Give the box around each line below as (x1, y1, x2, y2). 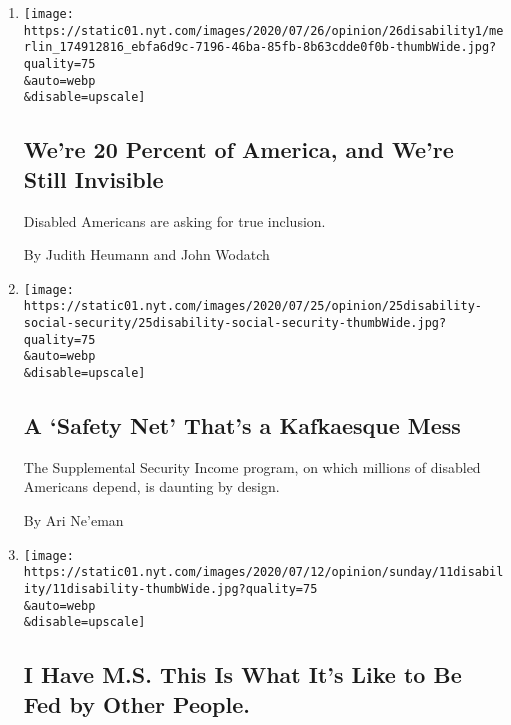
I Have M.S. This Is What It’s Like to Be (23, 659, 462, 690)
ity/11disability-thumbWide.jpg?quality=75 (23, 581, 318, 596)
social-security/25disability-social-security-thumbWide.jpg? (23, 316, 447, 331)
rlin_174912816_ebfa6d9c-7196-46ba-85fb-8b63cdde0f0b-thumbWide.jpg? (23, 40, 497, 55)
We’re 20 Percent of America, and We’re (23, 134, 454, 165)
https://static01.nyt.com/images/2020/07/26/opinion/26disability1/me (23, 23, 504, 38)
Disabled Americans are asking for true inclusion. (23, 210, 326, 231)
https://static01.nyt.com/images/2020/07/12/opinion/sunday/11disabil (23, 565, 504, 580)
